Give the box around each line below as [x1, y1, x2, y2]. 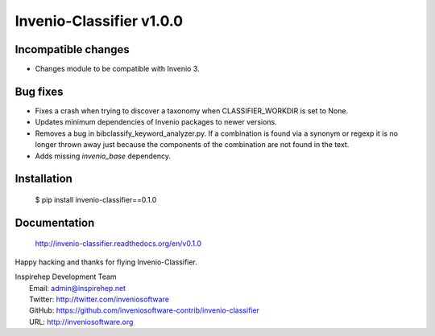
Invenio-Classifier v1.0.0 [14, 12, 184, 30]
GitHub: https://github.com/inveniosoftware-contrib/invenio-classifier [29, 305, 259, 315]
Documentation [14, 215, 95, 229]
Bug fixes [14, 84, 64, 98]
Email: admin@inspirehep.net [29, 283, 126, 293]
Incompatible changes [14, 43, 130, 56]
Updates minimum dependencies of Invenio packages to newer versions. [35, 117, 277, 127]
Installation [14, 172, 72, 186]
